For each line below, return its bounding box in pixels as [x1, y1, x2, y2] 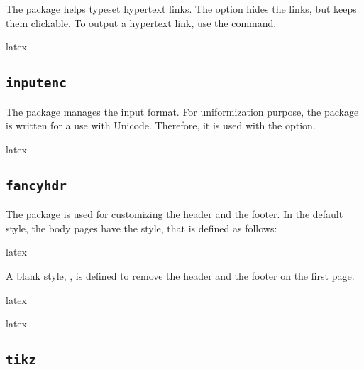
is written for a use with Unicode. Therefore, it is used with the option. [6, 118, 316, 133]
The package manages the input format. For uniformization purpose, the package [6, 104, 359, 119]
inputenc [6, 75, 67, 91]
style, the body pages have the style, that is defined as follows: [6, 220, 277, 235]
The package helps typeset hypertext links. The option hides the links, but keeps [6, 1, 357, 16]
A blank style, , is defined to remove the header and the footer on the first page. [6, 268, 355, 283]
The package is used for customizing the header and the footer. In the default [6, 207, 343, 222]
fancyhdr [6, 178, 67, 193]
